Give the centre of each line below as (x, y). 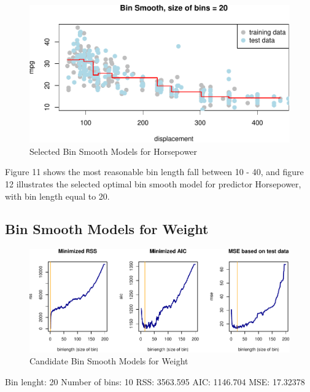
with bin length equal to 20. (57, 196)
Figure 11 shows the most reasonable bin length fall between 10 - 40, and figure (154, 172)
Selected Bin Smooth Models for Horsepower (114, 151)
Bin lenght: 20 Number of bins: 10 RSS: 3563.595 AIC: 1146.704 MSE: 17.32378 (155, 381)
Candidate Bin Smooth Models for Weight (109, 361)
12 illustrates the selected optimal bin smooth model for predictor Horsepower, (153, 183)
